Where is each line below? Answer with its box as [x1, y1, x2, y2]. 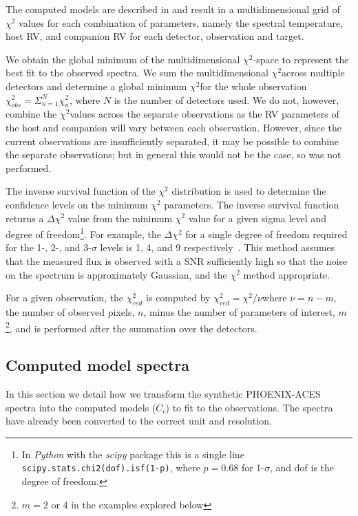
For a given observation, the [6, 290, 124, 305]
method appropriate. [243, 267, 330, 281]
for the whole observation [200, 78, 307, 93]
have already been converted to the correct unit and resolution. [6, 413, 272, 428]
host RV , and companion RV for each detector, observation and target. [6, 29, 304, 43]
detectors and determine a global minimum [6, 78, 187, 93]
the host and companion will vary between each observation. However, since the [6, 120, 341, 134]
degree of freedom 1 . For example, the [6, 225, 161, 241]
